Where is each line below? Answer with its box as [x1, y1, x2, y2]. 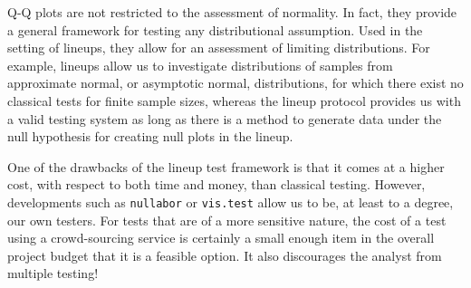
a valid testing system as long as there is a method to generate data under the [7, 109, 442, 128]
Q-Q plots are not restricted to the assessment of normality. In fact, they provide [7, 3, 457, 21]
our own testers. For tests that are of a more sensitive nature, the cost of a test [7, 210, 447, 229]
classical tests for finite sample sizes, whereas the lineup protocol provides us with [7, 91, 461, 110]
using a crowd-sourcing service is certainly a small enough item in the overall [7, 228, 435, 247]
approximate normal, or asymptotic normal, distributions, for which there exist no [7, 73, 464, 92]
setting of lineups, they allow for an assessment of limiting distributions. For [7, 38, 430, 57]
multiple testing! [7, 264, 99, 283]
